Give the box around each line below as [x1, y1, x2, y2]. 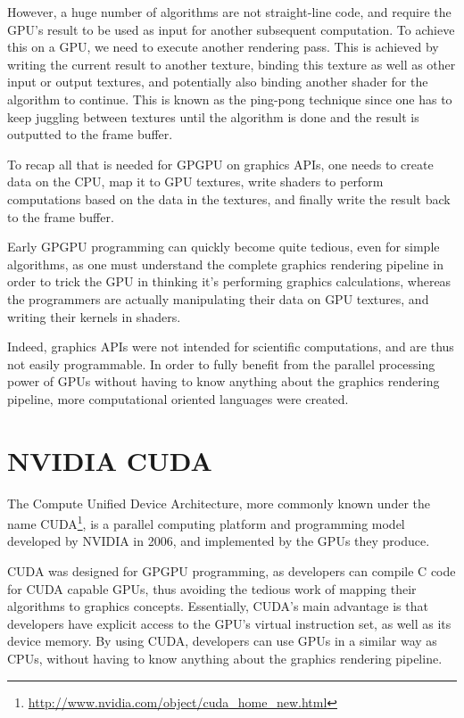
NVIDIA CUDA [7, 442, 212, 478]
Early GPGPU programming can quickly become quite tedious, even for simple [7, 237, 440, 256]
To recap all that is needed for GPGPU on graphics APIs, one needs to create [7, 154, 434, 173]
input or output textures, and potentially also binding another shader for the [7, 72, 428, 91]
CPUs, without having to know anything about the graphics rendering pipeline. [7, 649, 443, 667]
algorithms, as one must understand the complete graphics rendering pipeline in [7, 254, 444, 273]
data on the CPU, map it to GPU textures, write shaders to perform [7, 172, 384, 191]
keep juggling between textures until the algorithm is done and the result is [7, 107, 419, 126]
